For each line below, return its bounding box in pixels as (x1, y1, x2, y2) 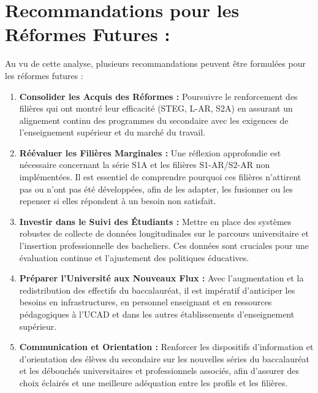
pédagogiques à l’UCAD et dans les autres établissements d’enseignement (19, 308, 295, 320)
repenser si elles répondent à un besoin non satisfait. (19, 194, 216, 207)
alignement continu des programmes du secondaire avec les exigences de (19, 113, 289, 126)
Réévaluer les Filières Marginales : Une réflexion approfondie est (19, 146, 281, 159)
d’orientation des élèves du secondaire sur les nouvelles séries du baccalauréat (19, 352, 310, 365)
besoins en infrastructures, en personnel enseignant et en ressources (19, 296, 272, 308)
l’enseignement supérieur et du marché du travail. (19, 126, 206, 139)
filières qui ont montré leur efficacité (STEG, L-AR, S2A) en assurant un (19, 102, 293, 115)
